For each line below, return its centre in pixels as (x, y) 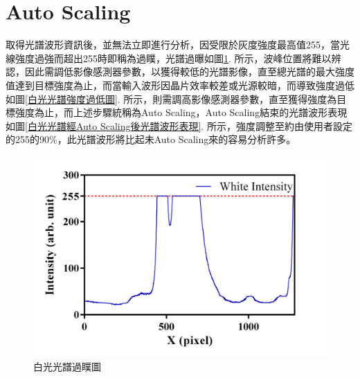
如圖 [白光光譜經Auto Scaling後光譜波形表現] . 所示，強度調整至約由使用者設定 (179, 125)
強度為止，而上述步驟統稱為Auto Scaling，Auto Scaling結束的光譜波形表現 (181, 112)
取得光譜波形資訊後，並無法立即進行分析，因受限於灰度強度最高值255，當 (173, 45)
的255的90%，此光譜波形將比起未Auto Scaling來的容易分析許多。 (151, 139)
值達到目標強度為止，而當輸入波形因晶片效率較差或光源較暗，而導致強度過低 (180, 85)
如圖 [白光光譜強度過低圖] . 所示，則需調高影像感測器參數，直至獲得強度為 (171, 98)
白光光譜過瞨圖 (67, 366)
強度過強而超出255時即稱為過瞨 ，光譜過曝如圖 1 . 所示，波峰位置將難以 (173, 58)
